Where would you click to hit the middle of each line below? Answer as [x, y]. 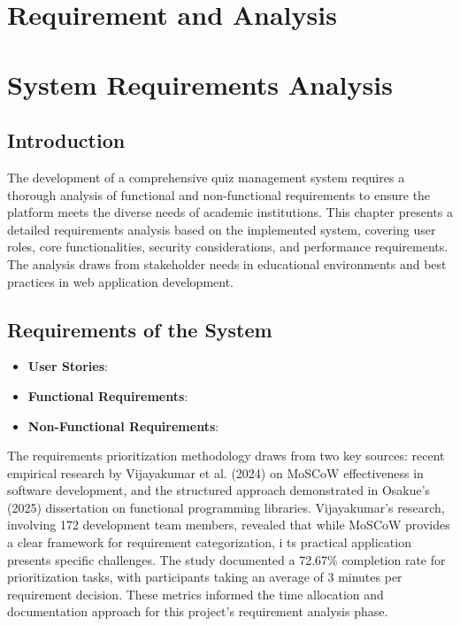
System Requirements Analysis [200, 84]
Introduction [66, 140]
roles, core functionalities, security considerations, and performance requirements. [228, 247]
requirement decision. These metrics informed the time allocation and [195, 594]
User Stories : [68, 366]
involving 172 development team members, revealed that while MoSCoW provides [229, 525]
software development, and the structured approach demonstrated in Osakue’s [219, 490]
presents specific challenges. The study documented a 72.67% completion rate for [226, 559]
